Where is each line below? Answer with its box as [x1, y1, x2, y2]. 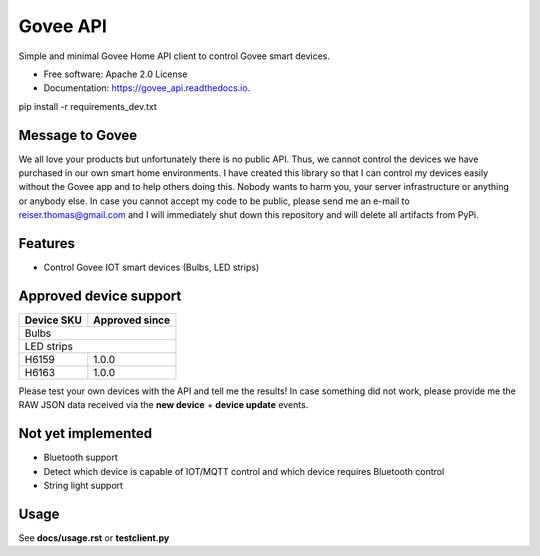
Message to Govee [18, 126, 138, 144]
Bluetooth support [43, 451, 119, 464]
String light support [43, 480, 124, 492]
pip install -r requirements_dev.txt [18, 100, 157, 112]
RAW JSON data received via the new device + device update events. [18, 399, 309, 411]
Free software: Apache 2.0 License [43, 68, 188, 80]
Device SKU [24, 313, 82, 327]
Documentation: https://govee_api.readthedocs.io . [43, 82, 251, 94]
